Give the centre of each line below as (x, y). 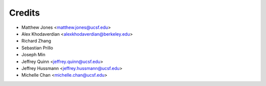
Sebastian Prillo (37, 48)
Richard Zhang (36, 41)
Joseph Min (33, 55)
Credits (25, 13)
